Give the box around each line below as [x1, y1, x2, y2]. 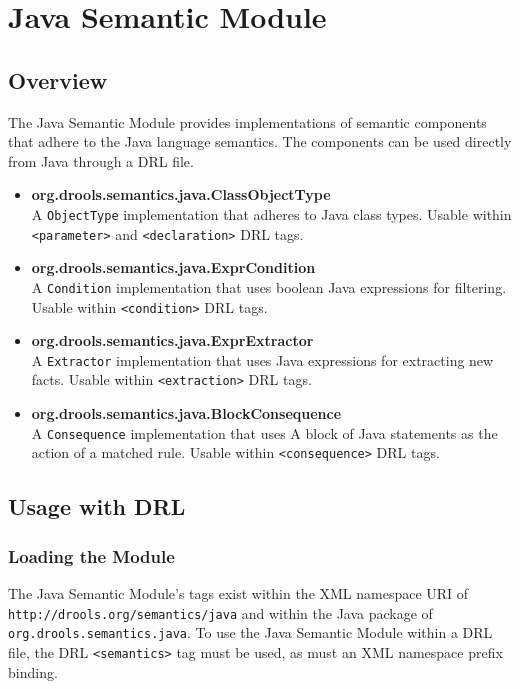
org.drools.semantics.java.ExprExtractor [31, 330, 314, 351]
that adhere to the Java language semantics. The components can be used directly [8, 131, 512, 152]
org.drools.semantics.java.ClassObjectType [31, 184, 331, 205]
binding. [8, 661, 58, 682]
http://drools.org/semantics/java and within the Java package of [8, 602, 433, 623]
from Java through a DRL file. [8, 150, 194, 171]
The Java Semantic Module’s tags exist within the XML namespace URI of [8, 582, 469, 603]
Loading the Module [8, 543, 175, 568]
